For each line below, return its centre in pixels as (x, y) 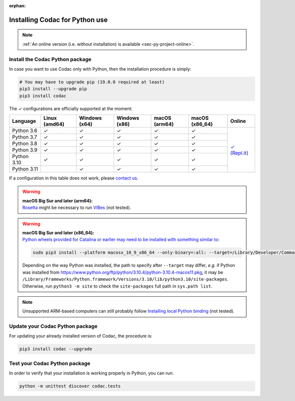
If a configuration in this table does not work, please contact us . (74, 178)
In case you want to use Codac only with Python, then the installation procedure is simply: (100, 69)
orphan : (17, 6)
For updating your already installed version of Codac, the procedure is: (81, 336)
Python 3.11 (25, 169)
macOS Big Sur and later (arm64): (58, 200)
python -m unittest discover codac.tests (70, 386)
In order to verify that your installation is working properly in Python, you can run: (91, 373)
